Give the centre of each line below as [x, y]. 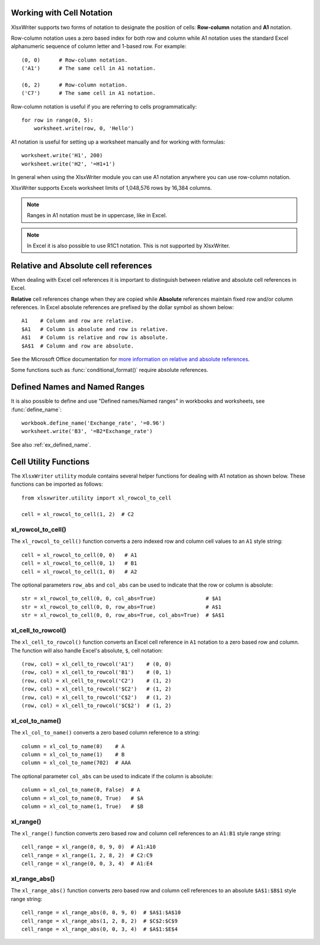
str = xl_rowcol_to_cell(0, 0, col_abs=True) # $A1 [121, 599]
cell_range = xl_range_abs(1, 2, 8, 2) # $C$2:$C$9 [100, 921]
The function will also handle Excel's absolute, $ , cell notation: [87, 650]
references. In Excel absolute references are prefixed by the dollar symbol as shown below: [122, 307]
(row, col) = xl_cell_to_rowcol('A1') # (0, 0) [97, 664]
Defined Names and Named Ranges [78, 387]
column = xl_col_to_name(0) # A [73, 746]
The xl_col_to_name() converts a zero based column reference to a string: [105, 733]
